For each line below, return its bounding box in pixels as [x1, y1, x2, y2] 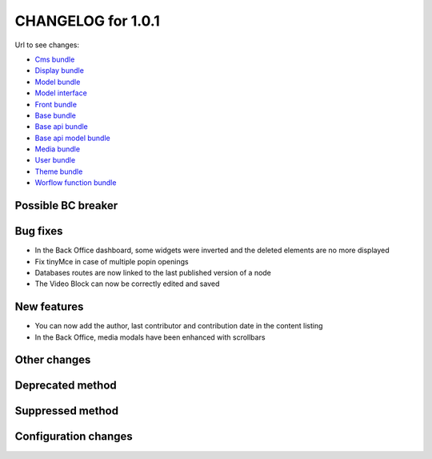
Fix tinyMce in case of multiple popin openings [34, 256, 189, 266]
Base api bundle [34, 122, 88, 131]
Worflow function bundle [34, 178, 117, 187]
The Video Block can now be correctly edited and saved [34, 279, 220, 288]
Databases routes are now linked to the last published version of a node [34, 268, 272, 277]
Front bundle [34, 99, 78, 109]
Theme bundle [34, 167, 83, 176]
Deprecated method [14, 379, 118, 393]
